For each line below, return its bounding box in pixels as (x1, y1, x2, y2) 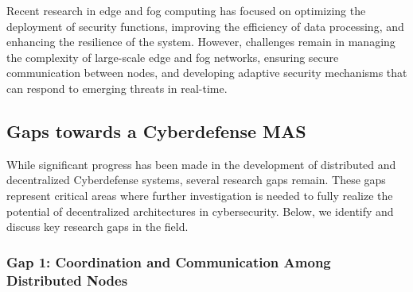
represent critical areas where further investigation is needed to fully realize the (6, 186, 393, 203)
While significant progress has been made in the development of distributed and (6, 156, 396, 172)
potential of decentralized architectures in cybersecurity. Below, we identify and (6, 202, 394, 219)
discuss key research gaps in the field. (6, 218, 189, 235)
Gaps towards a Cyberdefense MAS (6, 118, 306, 143)
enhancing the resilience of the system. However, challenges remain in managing (6, 33, 395, 50)
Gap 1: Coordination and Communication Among (6, 252, 331, 271)
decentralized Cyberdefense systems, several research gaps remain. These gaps (6, 171, 386, 188)
